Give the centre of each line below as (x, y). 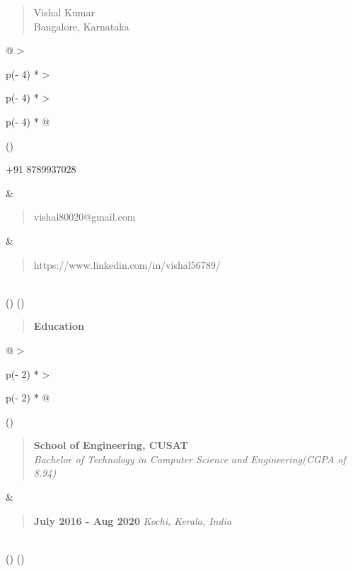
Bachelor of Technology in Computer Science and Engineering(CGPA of (190, 459)
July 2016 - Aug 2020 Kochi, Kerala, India (133, 520)
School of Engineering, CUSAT (111, 445)
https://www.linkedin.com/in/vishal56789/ (127, 264)
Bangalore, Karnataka (81, 26)
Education (59, 326)
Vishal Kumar (64, 12)
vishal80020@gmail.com (85, 217)
